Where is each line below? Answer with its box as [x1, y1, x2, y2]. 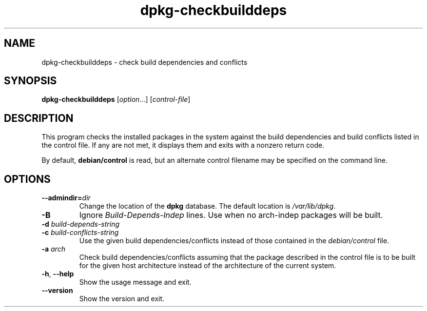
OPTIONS [4, 173, 51, 185]
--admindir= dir [41, 194, 91, 202]
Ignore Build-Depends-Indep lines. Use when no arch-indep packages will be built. [79, 210, 383, 220]
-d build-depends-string [41, 220, 120, 229]
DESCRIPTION [4, 112, 74, 124]
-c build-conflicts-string [41, 228, 119, 237]
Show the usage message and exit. [79, 278, 192, 287]
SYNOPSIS [4, 75, 57, 87]
